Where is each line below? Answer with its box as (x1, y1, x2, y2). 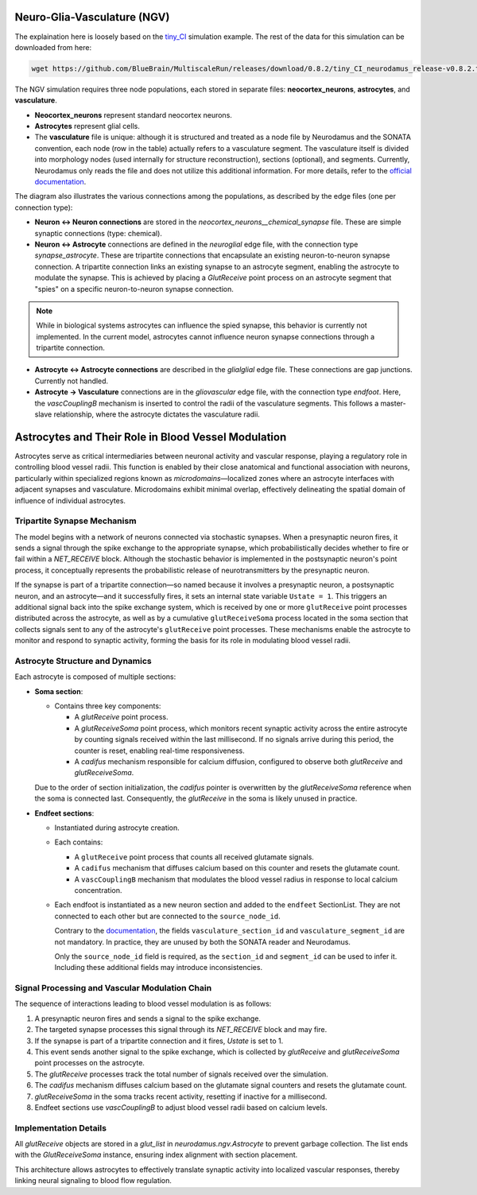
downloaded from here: (14, 42, 91, 52)
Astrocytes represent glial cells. (34, 122, 141, 131)
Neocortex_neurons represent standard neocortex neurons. (34, 110, 232, 119)
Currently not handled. (34, 376, 109, 386)
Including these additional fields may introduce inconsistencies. (54, 963, 262, 972)
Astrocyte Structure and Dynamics (14, 655, 152, 666)
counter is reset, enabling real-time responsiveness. (74, 746, 246, 755)
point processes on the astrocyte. (34, 1058, 145, 1068)
